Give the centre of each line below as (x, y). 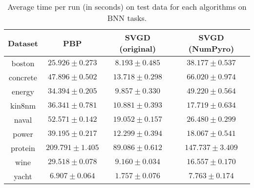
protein (23, 148)
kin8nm (23, 105)
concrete (23, 77)
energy (23, 91)
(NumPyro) (211, 48)
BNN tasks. (127, 18)
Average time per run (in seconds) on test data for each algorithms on (127, 7)
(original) (138, 48)
